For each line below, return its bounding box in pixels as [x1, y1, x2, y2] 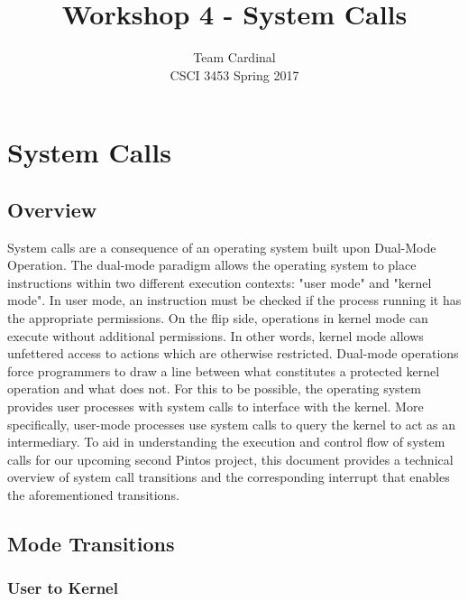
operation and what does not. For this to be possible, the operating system [7, 379, 421, 398]
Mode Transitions [7, 530, 175, 557]
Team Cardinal [193, 48, 276, 67]
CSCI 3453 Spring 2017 [170, 65, 299, 84]
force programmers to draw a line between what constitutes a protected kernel [7, 361, 440, 380]
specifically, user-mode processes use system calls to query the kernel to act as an [7, 414, 456, 433]
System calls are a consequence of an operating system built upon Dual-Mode [7, 237, 436, 256]
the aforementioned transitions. [7, 485, 179, 504]
